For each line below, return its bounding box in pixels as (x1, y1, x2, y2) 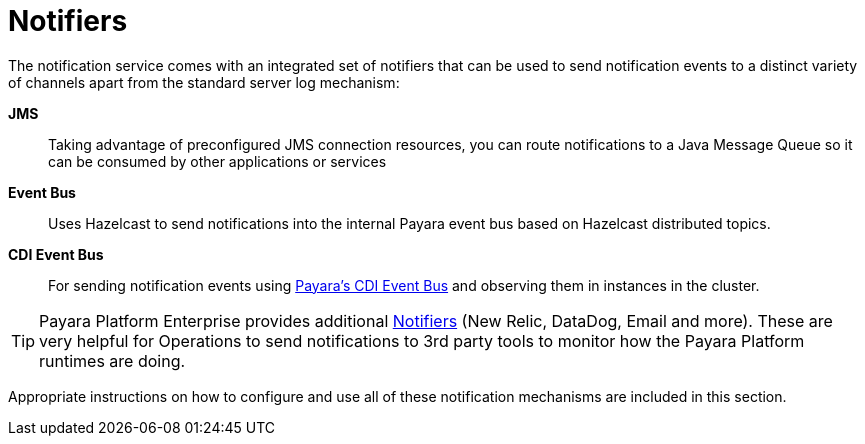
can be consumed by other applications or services (48, 152, 387, 170)
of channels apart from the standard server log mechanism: (8, 73, 400, 91)
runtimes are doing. (39, 350, 186, 371)
